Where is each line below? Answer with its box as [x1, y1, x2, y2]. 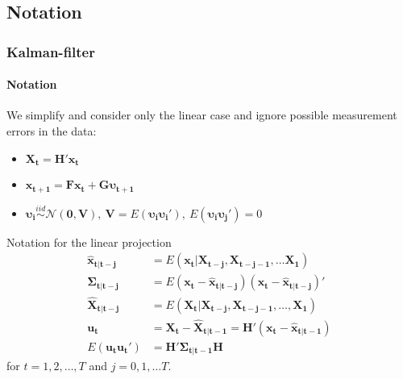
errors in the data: [6, 123, 97, 140]
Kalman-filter [6, 41, 96, 61]
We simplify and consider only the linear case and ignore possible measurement [6, 106, 397, 123]
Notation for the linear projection [6, 233, 172, 250]
